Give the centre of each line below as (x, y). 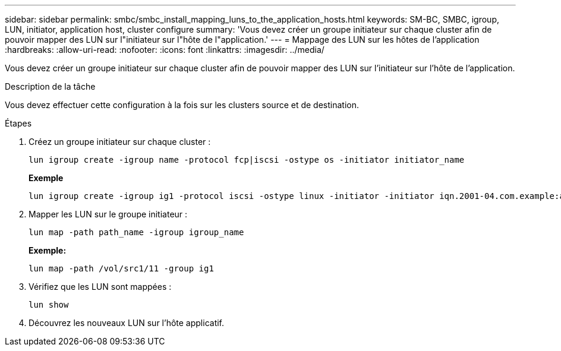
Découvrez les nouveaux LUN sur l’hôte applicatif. (127, 323)
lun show (49, 305)
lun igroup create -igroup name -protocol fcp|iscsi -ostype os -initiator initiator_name (247, 160)
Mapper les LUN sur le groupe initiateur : (108, 214)
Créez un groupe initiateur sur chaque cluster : (120, 142)
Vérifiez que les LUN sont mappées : (100, 287)
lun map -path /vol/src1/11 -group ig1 (121, 268)
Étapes (18, 123)
